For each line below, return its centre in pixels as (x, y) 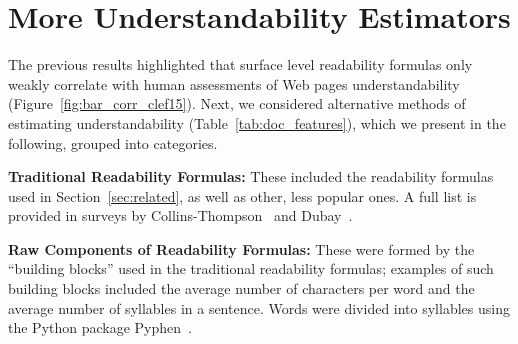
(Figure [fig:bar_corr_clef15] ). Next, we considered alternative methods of (237, 103)
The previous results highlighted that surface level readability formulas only (240, 64)
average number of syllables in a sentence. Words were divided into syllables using (259, 307)
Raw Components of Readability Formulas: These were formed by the (241, 248)
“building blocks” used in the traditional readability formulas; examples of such (251, 268)
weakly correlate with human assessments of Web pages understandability (234, 83)
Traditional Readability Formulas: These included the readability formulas (251, 176)
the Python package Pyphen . (100, 327)
